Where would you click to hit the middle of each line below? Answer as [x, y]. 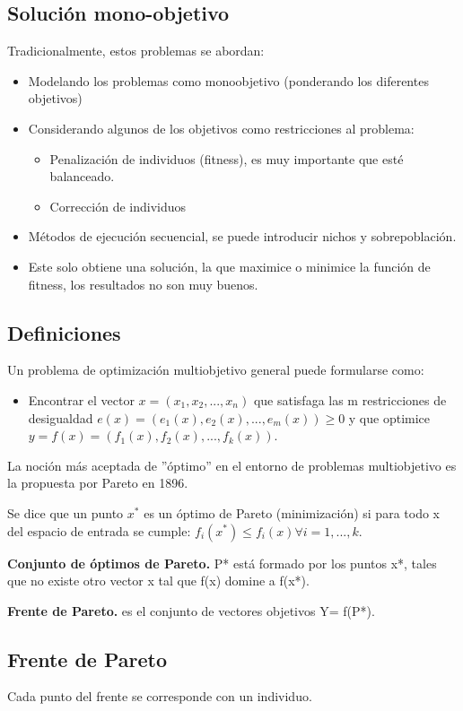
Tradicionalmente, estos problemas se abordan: [136, 51]
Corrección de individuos [118, 206]
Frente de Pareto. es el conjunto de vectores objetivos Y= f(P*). [191, 610]
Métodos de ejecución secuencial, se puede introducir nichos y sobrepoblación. [242, 236]
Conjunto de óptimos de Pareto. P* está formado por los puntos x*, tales [222, 563]
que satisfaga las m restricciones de [350, 399]
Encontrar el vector [81, 399]
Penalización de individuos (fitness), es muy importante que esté [227, 158]
